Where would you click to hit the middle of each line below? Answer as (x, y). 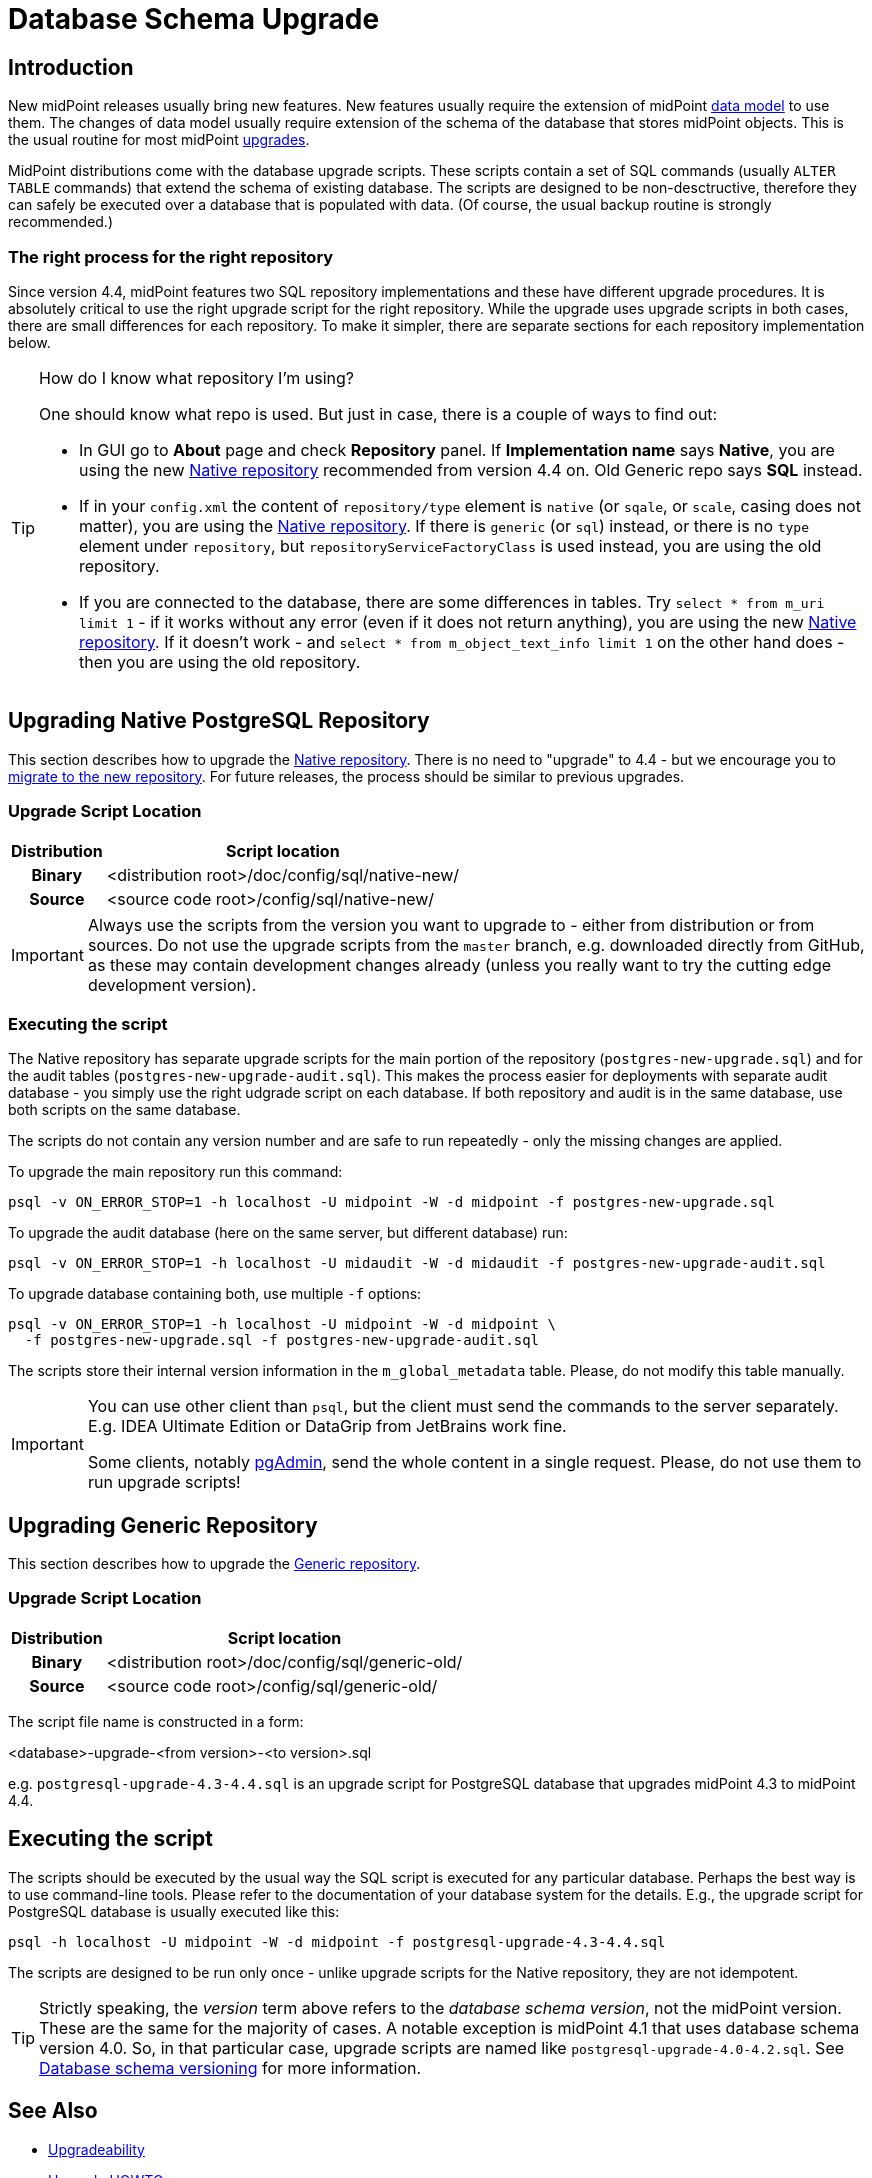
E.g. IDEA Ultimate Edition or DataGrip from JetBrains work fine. (327, 1426)
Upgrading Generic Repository (163, 1525)
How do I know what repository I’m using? (196, 377)
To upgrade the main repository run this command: (175, 1172)
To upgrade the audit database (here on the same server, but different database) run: (288, 1233)
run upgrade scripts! (164, 1482)
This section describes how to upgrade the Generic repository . (214, 1564)
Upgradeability (96, 2149)
